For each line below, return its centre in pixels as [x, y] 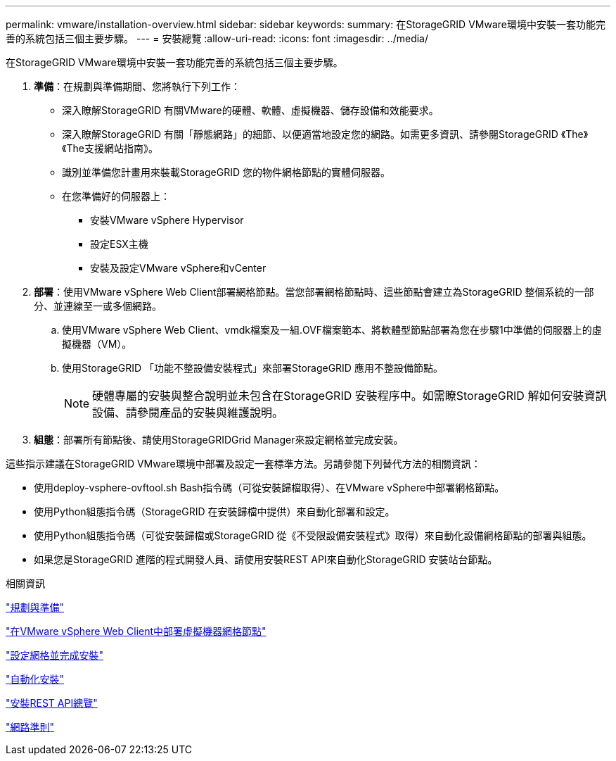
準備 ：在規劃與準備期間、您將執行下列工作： [137, 86]
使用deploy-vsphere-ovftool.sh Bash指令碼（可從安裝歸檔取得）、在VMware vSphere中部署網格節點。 [269, 488]
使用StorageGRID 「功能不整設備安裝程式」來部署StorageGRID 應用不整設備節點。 [252, 368]
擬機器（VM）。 [97, 344]
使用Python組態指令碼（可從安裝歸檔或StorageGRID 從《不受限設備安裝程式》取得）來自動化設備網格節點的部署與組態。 [313, 535]
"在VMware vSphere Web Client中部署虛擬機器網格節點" [136, 631]
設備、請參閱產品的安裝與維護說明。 [188, 413]
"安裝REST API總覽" [52, 703]
